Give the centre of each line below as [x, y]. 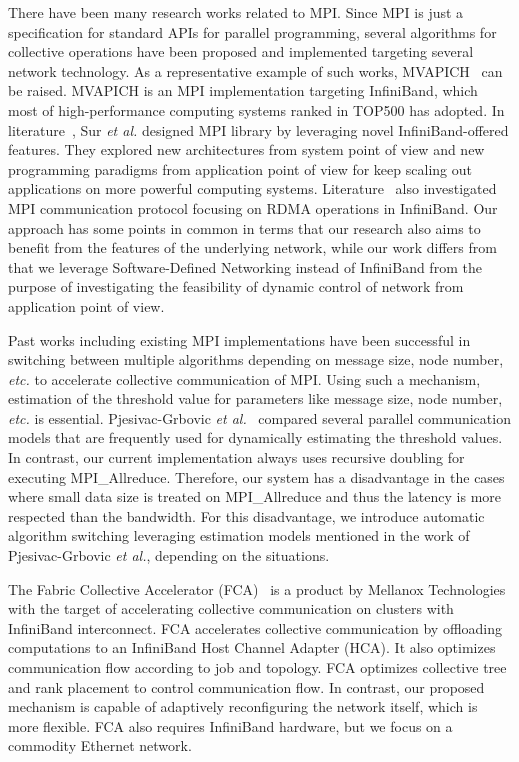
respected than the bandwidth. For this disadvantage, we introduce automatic [246, 515]
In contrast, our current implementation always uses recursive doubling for [236, 457]
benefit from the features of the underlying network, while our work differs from [252, 247]
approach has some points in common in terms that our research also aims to [244, 227]
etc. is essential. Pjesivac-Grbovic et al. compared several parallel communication [259, 417]
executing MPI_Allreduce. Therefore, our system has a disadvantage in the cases [256, 476]
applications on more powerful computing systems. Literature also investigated [252, 188]
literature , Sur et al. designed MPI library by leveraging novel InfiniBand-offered [258, 129]
